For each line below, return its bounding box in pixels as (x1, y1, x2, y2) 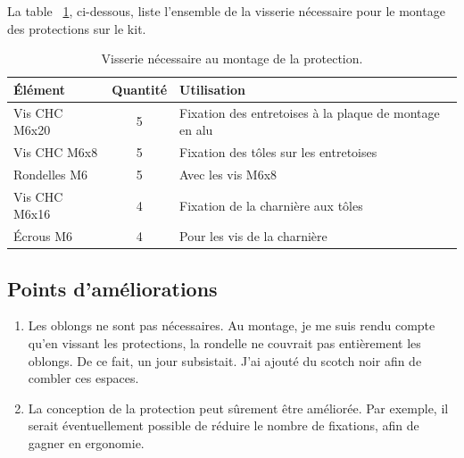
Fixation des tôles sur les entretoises (179, 143, 377, 162)
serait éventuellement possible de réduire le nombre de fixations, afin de (28, 416, 419, 435)
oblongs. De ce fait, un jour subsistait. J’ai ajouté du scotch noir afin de (28, 351, 422, 370)
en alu (179, 121, 213, 139)
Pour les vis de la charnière (179, 227, 327, 246)
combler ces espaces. (28, 369, 139, 387)
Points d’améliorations (7, 274, 218, 302)
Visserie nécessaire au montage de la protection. (101, 49, 363, 68)
